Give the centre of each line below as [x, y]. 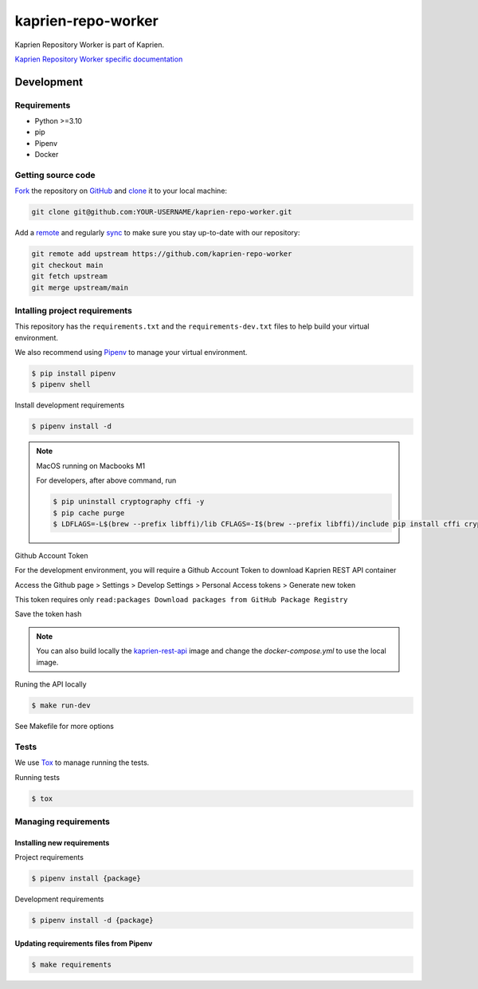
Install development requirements [70, 405]
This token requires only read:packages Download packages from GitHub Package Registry [181, 600]
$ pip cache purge [89, 513]
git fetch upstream [69, 276]
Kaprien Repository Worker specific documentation [99, 59]
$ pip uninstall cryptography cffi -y [129, 502]
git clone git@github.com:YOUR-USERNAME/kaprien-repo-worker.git [162, 212]
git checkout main [67, 265]
